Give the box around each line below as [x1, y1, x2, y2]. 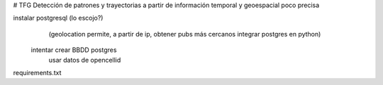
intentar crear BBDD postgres [30, 46, 117, 54]
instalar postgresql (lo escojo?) [13, 14, 104, 22]
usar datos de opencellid [48, 55, 121, 64]
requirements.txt [13, 68, 62, 77]
